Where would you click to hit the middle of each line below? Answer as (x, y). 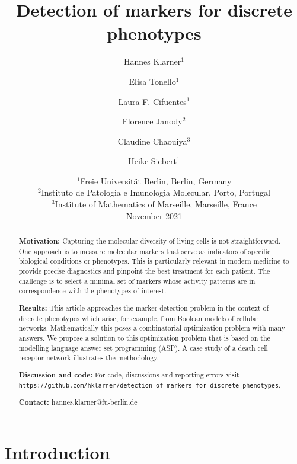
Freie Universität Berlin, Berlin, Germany (156, 180)
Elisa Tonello (152, 81)
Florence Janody (152, 121)
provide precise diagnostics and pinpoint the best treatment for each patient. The (144, 271)
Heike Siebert (153, 161)
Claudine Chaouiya (152, 141)
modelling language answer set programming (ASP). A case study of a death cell (143, 348)
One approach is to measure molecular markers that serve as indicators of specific (145, 251)
